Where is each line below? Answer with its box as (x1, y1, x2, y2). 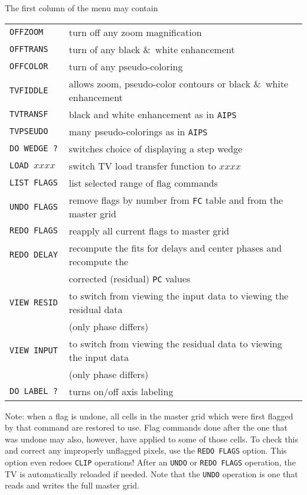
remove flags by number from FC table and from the (68, 193, 283, 207)
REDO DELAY (9, 249, 58, 259)
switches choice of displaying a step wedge (68, 141, 243, 155)
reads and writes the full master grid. (5, 479, 139, 491)
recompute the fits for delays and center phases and (68, 240, 282, 255)
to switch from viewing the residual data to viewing (68, 336, 282, 350)
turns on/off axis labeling (68, 384, 174, 398)
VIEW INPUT (9, 345, 58, 355)
